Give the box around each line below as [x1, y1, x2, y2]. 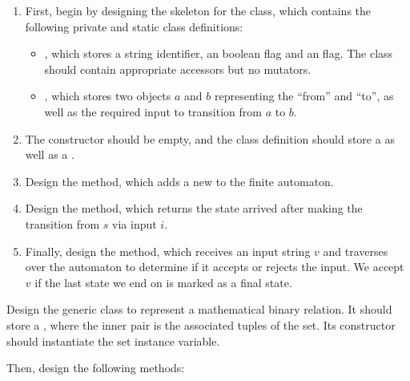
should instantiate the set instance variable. [6, 332, 220, 349]
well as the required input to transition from [44, 103, 262, 120]
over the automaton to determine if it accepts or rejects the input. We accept [25, 258, 404, 275]
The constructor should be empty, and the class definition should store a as [25, 130, 395, 147]
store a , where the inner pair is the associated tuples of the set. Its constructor [6, 316, 396, 333]
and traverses [323, 242, 388, 259]
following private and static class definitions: [25, 18, 243, 34]
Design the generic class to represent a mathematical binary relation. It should [6, 301, 392, 318]
